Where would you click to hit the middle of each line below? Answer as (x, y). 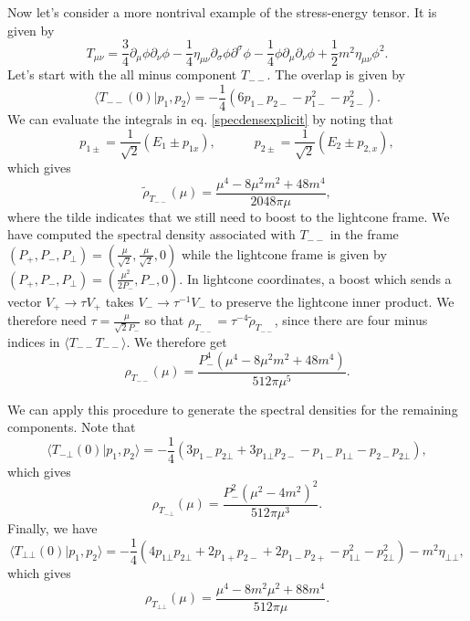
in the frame (364, 234)
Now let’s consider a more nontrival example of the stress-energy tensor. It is (222, 12)
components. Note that (72, 427)
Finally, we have (52, 527)
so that (164, 320)
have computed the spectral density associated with (151, 234)
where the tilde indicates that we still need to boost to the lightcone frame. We (229, 216)
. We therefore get (177, 342)
